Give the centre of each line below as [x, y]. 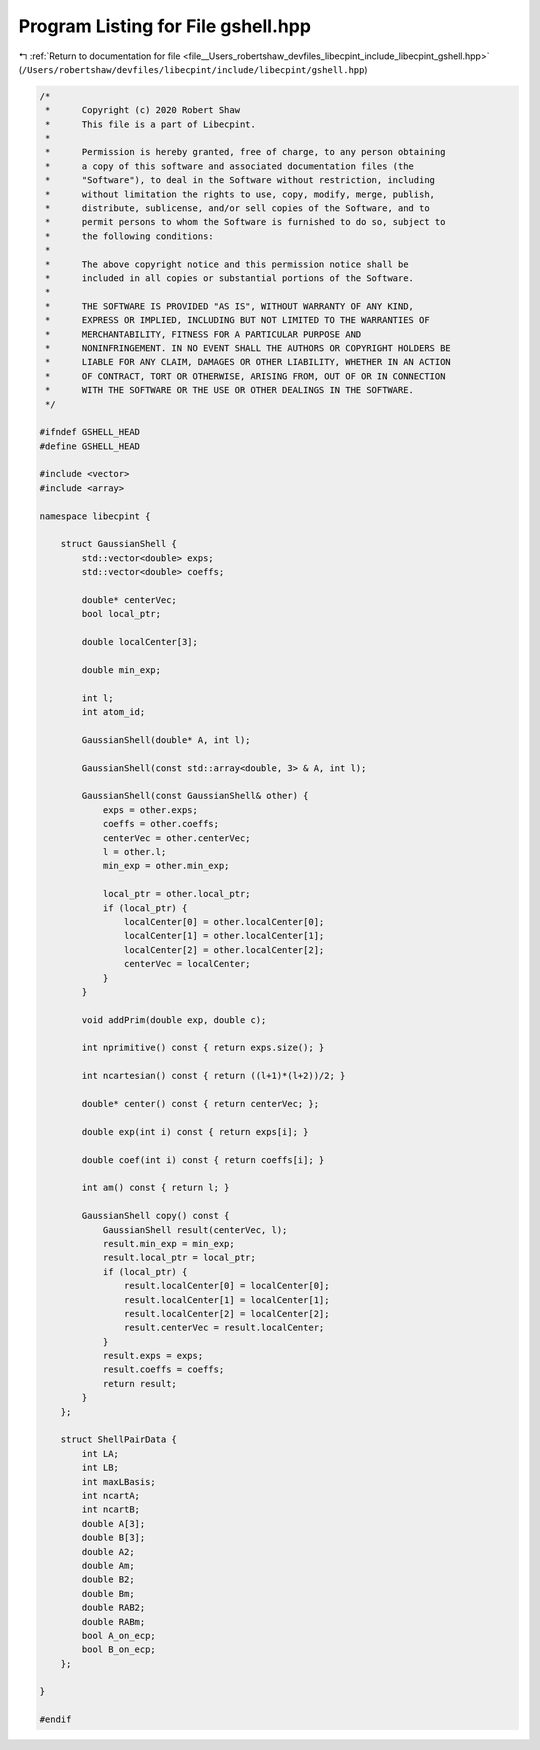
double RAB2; [113, 1608]
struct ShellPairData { [118, 1439]
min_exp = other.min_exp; [166, 866]
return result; [139, 1383]
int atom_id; [113, 712]
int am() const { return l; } [155, 1188]
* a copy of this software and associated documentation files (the [230, 166]
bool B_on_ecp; [119, 1649]
